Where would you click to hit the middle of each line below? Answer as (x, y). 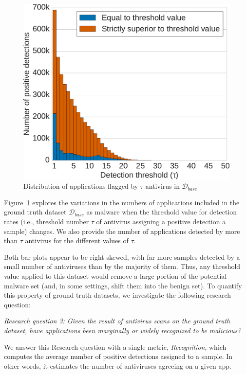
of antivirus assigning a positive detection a (161, 222)
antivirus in (162, 186)
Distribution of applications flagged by (81, 186)
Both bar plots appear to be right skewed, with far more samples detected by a (122, 257)
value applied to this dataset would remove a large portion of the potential (115, 276)
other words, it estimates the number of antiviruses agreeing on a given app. (118, 365)
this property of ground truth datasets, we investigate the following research (118, 295)
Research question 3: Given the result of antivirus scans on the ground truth (117, 321)
